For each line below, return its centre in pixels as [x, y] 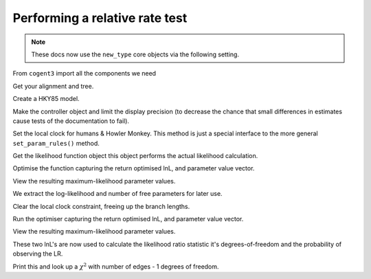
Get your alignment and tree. [53, 86]
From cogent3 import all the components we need [85, 74]
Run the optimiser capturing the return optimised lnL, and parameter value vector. [128, 219]
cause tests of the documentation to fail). [71, 121]
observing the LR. [38, 254]
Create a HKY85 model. [46, 99]
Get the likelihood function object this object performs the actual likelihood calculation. [135, 156]
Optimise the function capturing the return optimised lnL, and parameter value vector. [134, 168]
